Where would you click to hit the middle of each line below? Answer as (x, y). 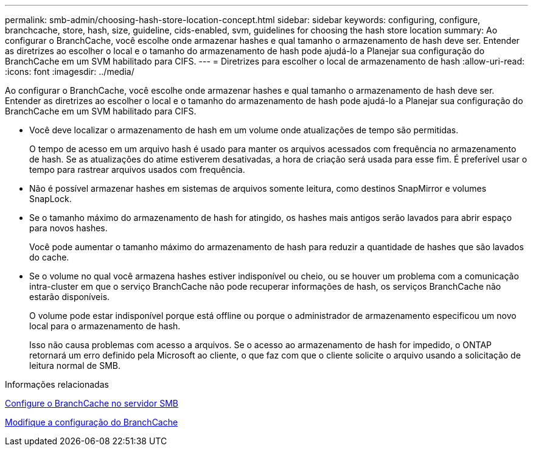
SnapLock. (51, 199)
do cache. (49, 257)
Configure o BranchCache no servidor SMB (92, 403)
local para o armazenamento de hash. (105, 326)
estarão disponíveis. (70, 297)
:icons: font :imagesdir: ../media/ (70, 72)
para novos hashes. (68, 228)
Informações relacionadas (57, 384)
